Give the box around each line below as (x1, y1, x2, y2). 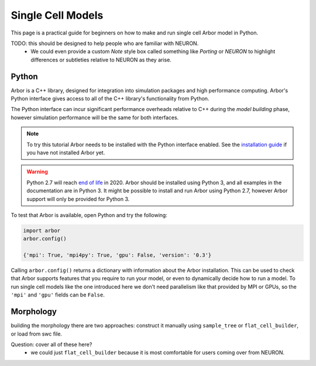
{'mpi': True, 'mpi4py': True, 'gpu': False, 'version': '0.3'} (23, 252, 212, 258)
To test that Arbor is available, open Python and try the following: (11, 211, 168, 219)
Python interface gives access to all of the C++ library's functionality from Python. (11, 95, 209, 102)
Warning (26, 168, 48, 175)
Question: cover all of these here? (11, 341, 92, 348)
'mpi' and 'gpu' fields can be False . (11, 291, 105, 298)
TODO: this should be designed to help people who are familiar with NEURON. (11, 40, 199, 47)
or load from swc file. (11, 330, 63, 337)
